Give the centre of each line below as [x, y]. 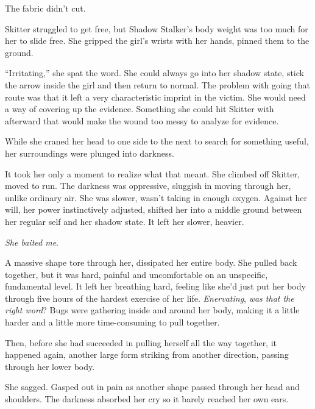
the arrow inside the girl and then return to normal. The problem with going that [157, 84]
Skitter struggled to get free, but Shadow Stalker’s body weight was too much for [157, 28]
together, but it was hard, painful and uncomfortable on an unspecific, [136, 274]
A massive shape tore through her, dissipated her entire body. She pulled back [151, 262]
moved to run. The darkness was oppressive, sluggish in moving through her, [148, 186]
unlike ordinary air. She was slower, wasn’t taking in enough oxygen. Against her [156, 197]
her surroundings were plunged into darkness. [90, 153]
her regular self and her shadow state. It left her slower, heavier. [125, 221]
